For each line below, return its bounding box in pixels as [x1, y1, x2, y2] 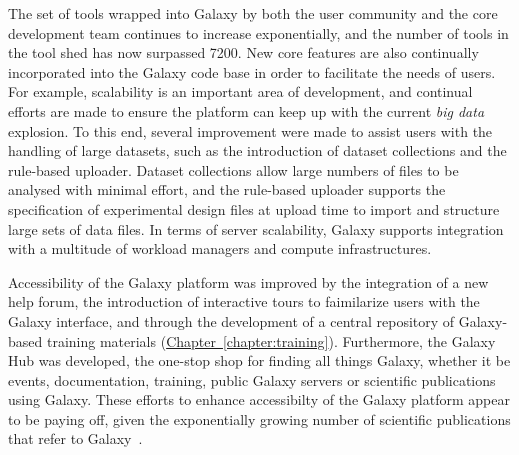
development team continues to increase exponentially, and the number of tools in [8, 22, 509, 43]
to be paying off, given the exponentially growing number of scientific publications [8, 408, 511, 429]
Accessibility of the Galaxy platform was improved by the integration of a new [8, 271, 489, 292]
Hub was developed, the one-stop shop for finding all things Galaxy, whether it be [8, 350, 511, 371]
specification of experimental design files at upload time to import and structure [8, 198, 500, 219]
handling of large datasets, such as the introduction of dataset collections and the [8, 140, 507, 161]
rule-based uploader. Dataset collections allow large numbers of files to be [8, 159, 459, 180]
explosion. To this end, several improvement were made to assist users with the [8, 120, 493, 141]
